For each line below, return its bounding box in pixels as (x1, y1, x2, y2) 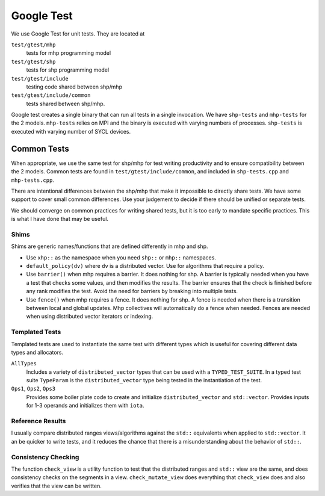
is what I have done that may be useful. (11, 215, 108, 223)
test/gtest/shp (11, 58, 57, 65)
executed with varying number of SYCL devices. (11, 128, 131, 135)
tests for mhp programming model (26, 49, 111, 57)
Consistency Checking (11, 453, 79, 461)
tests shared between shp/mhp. (26, 100, 105, 107)
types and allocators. (11, 349, 63, 356)
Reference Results (11, 417, 66, 425)
